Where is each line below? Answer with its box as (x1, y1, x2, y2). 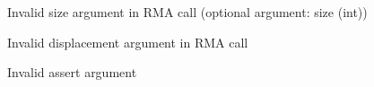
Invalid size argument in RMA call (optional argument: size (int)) (7, 3, 368, 21)
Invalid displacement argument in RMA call (7, 32, 248, 51)
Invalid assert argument (7, 63, 137, 82)
